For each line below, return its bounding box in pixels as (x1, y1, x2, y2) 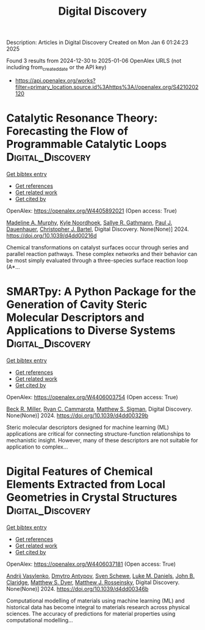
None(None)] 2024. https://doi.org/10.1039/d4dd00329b (6, 411, 148, 419)
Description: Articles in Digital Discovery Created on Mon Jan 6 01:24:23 (6, 38, 189, 46)
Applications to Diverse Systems (6, 324, 176, 337)
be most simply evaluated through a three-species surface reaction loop (6, 257, 188, 264)
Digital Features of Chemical (6, 464, 153, 478)
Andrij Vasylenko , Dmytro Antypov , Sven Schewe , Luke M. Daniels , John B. (6, 572, 195, 579)
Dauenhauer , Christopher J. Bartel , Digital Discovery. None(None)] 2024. (6, 225, 189, 233)
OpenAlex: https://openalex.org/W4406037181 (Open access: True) (6, 560, 176, 568)
